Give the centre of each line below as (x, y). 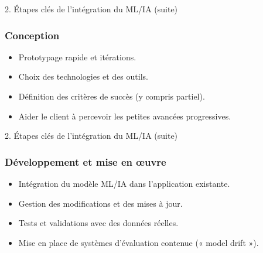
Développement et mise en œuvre (86, 161)
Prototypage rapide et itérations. (77, 57)
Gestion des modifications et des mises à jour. (100, 203)
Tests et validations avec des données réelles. (98, 223)
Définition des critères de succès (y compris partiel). (112, 96)
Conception (32, 35)
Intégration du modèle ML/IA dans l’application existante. (124, 183)
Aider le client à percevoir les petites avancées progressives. (125, 116)
